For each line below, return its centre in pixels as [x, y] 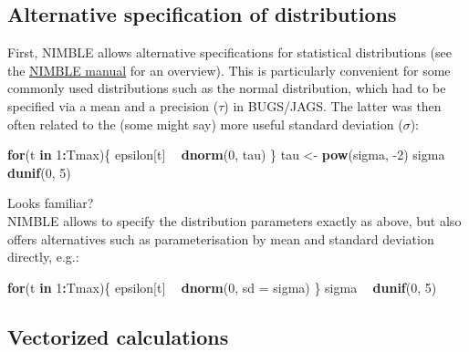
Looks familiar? [51, 203]
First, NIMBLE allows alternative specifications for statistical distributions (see [229, 52]
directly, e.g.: [43, 257]
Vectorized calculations [118, 336]
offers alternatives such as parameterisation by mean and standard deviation [221, 238]
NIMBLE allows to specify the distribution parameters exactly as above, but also [234, 220]
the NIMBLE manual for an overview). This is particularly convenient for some [229, 70]
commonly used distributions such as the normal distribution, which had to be [227, 88]
